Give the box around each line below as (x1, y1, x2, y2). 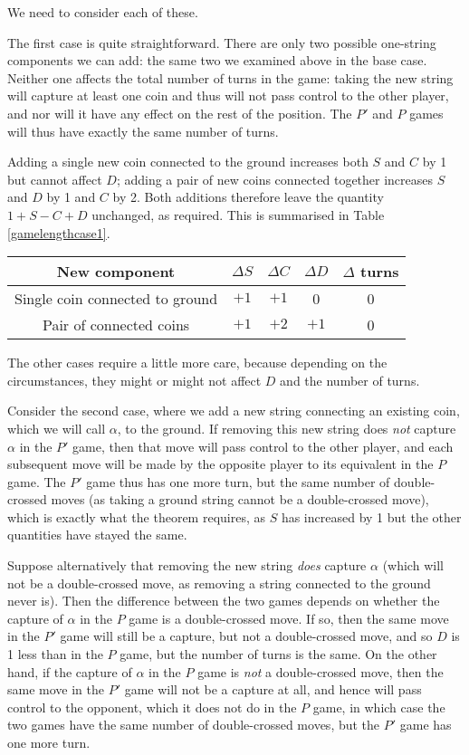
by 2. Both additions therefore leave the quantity (112, 187, 384, 206)
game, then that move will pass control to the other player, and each (72, 436, 454, 455)
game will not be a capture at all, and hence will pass (124, 680, 422, 699)
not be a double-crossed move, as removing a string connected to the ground (7, 573, 431, 592)
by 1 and (46, 187, 96, 206)
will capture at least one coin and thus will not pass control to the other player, (7, 86, 449, 105)
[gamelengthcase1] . (7, 223, 110, 242)
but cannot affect (7, 169, 102, 188)
